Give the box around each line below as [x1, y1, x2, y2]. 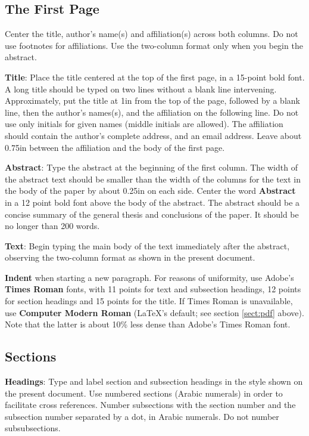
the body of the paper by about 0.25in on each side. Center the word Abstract [5, 184, 296, 197]
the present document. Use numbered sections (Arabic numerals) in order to [5, 386, 283, 399]
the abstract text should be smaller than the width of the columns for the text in [5, 172, 301, 185]
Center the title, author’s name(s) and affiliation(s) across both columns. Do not [5, 27, 298, 40]
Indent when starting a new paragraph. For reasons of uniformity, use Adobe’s [5, 271, 294, 283]
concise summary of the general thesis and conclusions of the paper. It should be [5, 208, 299, 220]
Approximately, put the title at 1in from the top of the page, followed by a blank [5, 94, 300, 107]
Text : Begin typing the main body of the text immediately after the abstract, [5, 239, 290, 252]
